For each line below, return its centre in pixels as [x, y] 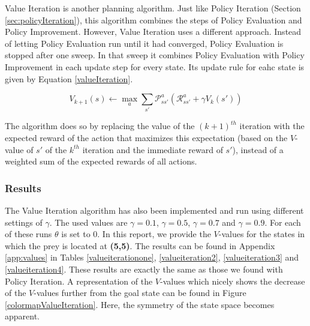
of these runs [28, 234]
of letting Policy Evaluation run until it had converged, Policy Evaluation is [144, 43]
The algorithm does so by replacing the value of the [100, 126]
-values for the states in [262, 234]
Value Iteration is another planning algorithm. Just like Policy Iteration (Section [153, 8]
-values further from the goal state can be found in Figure [140, 293]
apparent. [22, 316]
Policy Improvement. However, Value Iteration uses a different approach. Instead [153, 32]
